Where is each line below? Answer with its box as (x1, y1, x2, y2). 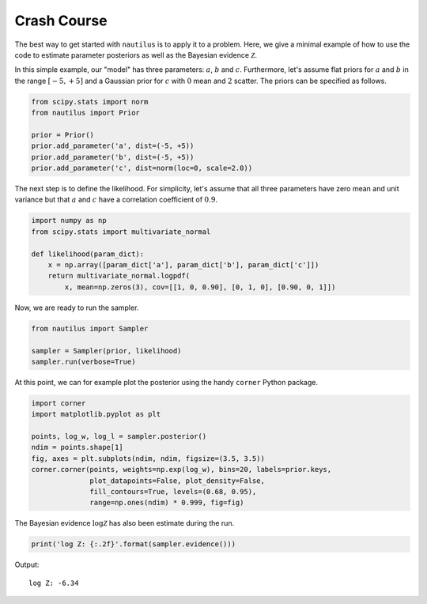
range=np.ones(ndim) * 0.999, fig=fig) (89, 498, 244, 508)
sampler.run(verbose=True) (31, 357, 136, 366)
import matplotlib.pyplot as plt (31, 410, 161, 419)
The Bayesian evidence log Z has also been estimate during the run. (14, 519, 235, 528)
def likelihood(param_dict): (31, 249, 145, 259)
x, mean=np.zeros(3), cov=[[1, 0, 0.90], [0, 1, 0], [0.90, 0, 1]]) (64, 282, 336, 292)
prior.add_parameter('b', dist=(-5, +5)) (31, 153, 195, 161)
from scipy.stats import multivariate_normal (31, 227, 211, 236)
